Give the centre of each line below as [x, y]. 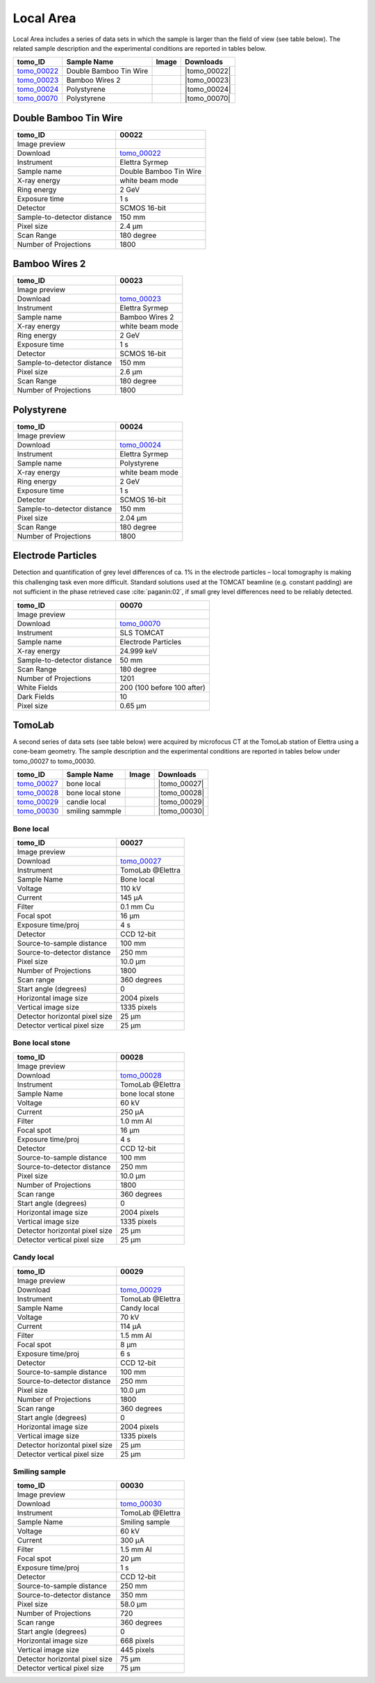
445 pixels [137, 1650]
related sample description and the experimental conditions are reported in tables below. [140, 48]
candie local [86, 802]
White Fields [37, 687]
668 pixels [137, 1641]
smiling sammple [94, 811]
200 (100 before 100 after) [163, 687]
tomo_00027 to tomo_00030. [54, 761]
